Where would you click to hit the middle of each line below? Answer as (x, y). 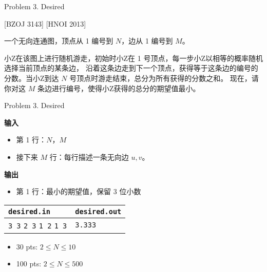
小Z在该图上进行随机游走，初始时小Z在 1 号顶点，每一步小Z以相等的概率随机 (133, 58)
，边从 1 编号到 (147, 41)
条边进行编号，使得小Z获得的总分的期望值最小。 (119, 88)
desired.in (29, 211)
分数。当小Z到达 (32, 78)
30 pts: (27, 246)
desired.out (98, 211)
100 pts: (29, 264)
